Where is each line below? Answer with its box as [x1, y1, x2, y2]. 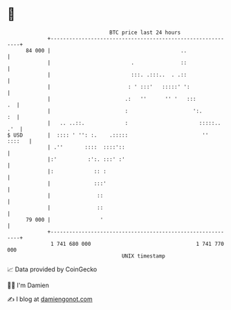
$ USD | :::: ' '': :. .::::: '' [7, 131, 209, 139]
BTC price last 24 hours [109, 29, 181, 36]
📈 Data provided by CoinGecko [7, 265, 98, 273]
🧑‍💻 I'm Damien [7, 281, 50, 289]
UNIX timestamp [121, 252, 166, 260]
